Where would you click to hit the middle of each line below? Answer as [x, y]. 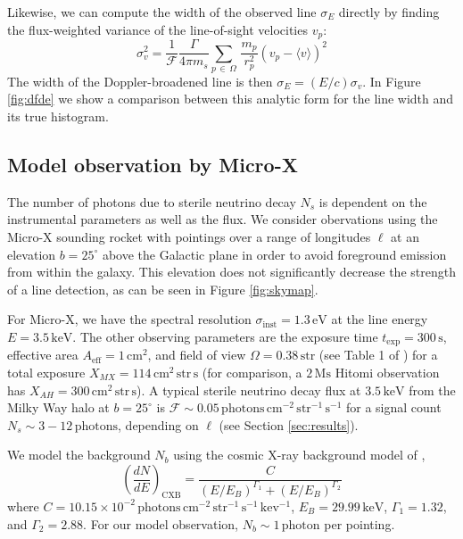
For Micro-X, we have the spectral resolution [129, 319]
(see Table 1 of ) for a [378, 355]
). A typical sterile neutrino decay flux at [249, 390]
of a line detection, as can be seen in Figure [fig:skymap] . [163, 289]
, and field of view [197, 355]
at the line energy [380, 319]
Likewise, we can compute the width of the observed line [162, 12]
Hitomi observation [387, 373]
